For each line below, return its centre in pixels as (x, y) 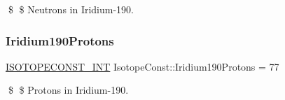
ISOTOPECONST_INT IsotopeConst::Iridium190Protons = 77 (142, 66)
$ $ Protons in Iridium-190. (68, 90)
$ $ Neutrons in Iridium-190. (71, 9)
